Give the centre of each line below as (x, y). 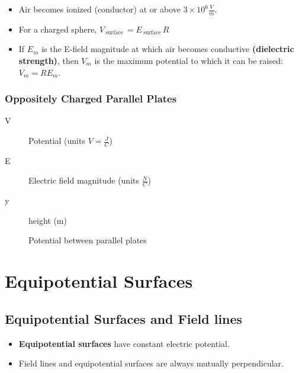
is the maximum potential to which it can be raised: (189, 61)
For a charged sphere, (58, 29)
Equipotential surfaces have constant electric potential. (124, 343)
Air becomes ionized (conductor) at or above (99, 9)
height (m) (48, 220)
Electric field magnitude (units (84, 180)
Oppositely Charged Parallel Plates (91, 99)
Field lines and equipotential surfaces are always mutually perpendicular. (151, 363)
